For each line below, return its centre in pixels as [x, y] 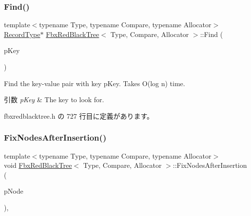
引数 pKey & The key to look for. [54, 99]
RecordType [22, 34]
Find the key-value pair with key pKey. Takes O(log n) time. [95, 83]
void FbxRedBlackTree [38, 165]
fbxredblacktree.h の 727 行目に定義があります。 [79, 116]
